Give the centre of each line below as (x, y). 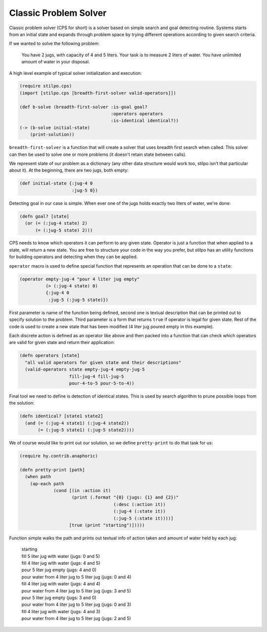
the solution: (22, 403)
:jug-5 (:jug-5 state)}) (78, 300)
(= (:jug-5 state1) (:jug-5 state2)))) (86, 430)
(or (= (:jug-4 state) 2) (56, 223)
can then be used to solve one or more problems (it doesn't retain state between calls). (98, 154)
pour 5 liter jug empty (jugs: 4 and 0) (59, 570)
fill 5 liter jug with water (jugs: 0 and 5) (61, 556)
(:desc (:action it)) (139, 504)
